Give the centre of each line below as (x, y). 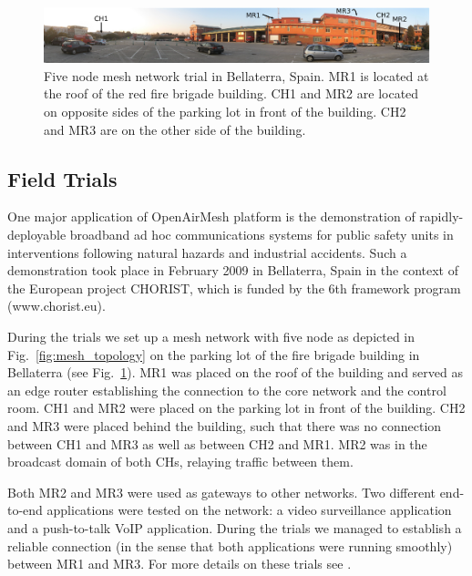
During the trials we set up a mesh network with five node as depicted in (211, 337)
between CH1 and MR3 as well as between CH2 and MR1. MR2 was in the (217, 443)
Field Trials (62, 178)
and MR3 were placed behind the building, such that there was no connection (225, 425)
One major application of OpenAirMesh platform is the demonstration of (211, 216)
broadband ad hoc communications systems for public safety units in (262, 235)
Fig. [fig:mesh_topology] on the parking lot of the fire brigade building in (214, 354)
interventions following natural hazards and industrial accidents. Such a (207, 252)
